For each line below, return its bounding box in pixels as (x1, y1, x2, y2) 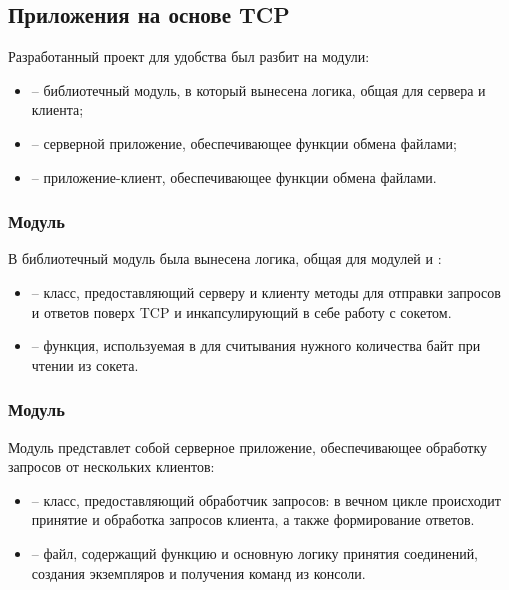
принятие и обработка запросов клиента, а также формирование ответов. (31, 509, 475, 530)
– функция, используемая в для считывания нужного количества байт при (31, 335, 481, 356)
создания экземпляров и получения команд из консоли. (31, 562, 366, 583)
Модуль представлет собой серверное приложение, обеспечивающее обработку (8, 436, 488, 457)
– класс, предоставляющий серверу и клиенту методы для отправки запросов (31, 281, 501, 302)
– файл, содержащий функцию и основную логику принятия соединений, (31, 542, 479, 563)
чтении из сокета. (31, 354, 139, 375)
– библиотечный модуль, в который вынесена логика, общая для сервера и (31, 79, 486, 100)
